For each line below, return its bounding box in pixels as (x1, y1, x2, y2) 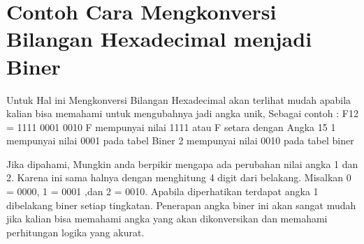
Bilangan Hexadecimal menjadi (6, 24, 312, 53)
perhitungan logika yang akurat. (6, 224, 145, 239)
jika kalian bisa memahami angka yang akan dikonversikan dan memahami (6, 211, 328, 226)
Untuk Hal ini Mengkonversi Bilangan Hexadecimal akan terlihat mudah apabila (6, 92, 351, 107)
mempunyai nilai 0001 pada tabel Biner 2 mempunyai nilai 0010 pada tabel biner (6, 133, 354, 148)
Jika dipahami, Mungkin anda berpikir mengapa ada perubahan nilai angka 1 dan (6, 156, 358, 171)
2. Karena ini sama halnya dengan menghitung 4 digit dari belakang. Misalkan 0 (6, 170, 351, 185)
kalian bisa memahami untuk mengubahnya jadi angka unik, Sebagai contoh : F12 (6, 106, 358, 121)
